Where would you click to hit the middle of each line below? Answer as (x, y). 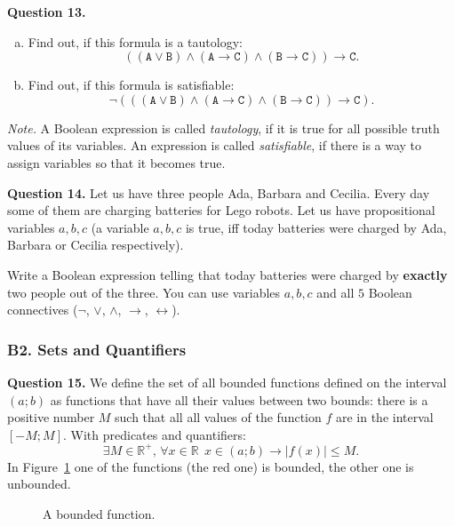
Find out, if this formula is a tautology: (135, 41)
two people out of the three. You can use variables (144, 292)
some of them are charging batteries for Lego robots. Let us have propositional (221, 210)
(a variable (120, 227)
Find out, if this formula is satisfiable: (131, 85)
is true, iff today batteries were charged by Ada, (316, 227)
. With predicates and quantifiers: (154, 434)
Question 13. (47, 12)
